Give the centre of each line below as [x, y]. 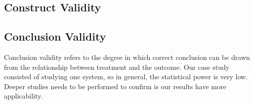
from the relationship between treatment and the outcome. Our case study [117, 67]
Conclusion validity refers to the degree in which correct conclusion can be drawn [127, 57]
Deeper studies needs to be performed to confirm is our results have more [115, 86]
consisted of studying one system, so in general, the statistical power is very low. [126, 77]
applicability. [23, 96]
